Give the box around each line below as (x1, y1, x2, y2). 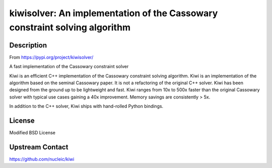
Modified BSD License (9, 130, 55, 136)
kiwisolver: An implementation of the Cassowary (9, 8, 218, 19)
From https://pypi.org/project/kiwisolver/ (9, 54, 94, 60)
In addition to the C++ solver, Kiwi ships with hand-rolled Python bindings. (9, 103, 164, 109)
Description (9, 41, 47, 49)
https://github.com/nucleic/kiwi (9, 156, 75, 162)
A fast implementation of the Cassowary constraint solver (9, 64, 129, 70)
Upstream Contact (9, 143, 69, 151)
